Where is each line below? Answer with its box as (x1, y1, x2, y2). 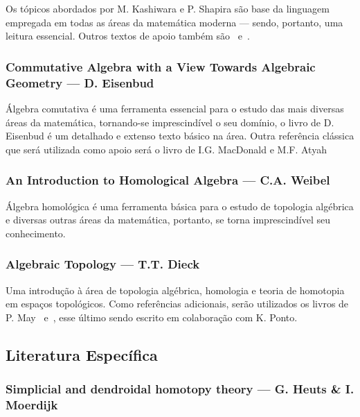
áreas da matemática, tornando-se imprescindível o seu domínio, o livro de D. (6, 114, 334, 129)
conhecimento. (6, 225, 66, 240)
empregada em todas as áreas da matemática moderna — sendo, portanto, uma (6, 15, 343, 29)
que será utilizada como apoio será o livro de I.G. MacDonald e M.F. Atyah (6, 142, 327, 156)
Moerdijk (6, 395, 58, 413)
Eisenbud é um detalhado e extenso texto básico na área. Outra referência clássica (6, 128, 354, 143)
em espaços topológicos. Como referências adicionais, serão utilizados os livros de (6, 296, 349, 311)
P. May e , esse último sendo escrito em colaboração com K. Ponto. (6, 309, 298, 324)
